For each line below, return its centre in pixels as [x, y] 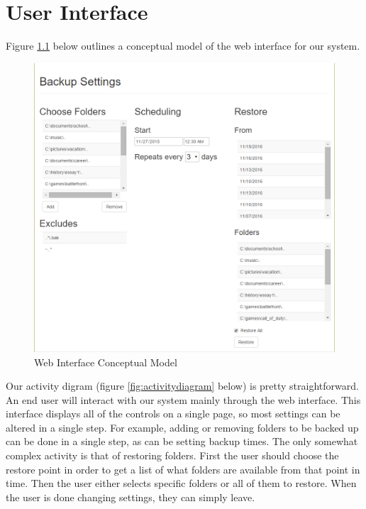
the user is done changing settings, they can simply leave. [131, 497]
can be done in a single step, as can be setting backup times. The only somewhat [182, 441]
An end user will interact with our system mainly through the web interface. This [183, 399]
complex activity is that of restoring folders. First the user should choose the [172, 455]
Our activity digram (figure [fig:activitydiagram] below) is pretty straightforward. [182, 386]
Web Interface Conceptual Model [106, 362]
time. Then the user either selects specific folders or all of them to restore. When [181, 483]
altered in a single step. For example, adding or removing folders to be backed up [182, 427]
